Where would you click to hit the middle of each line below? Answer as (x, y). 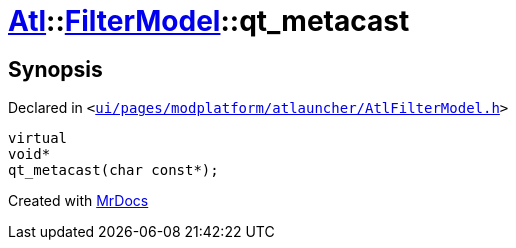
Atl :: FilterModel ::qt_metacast (209, 21)
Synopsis (55, 69)
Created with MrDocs (78, 201)
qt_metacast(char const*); (113, 170)
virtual (38, 138)
